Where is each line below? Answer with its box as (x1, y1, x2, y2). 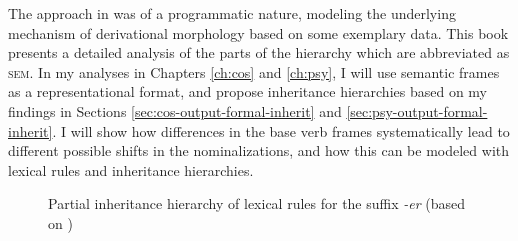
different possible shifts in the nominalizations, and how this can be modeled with (8, 140, 510, 161)
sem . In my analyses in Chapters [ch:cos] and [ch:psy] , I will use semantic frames (8, 61, 500, 82)
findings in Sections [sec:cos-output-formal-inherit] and (8, 100, 342, 121)
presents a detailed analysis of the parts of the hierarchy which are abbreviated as (8, 42, 510, 63)
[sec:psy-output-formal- (346, 100, 488, 121)
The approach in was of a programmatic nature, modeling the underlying (8, 3, 456, 23)
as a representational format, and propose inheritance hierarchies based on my (8, 81, 487, 102)
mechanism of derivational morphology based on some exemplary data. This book (8, 22, 509, 43)
